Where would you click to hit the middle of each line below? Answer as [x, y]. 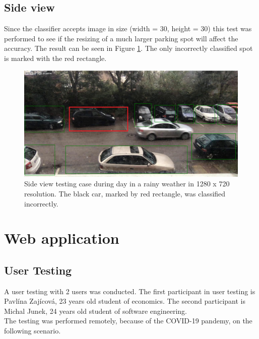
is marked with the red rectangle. [55, 58]
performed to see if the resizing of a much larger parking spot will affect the [121, 38]
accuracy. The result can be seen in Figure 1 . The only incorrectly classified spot [128, 48]
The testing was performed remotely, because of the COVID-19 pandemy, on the [128, 321]
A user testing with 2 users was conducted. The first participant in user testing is [130, 291]
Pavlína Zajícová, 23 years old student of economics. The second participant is [125, 301]
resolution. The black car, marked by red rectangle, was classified [125, 193]
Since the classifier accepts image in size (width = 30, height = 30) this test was [128, 28]
